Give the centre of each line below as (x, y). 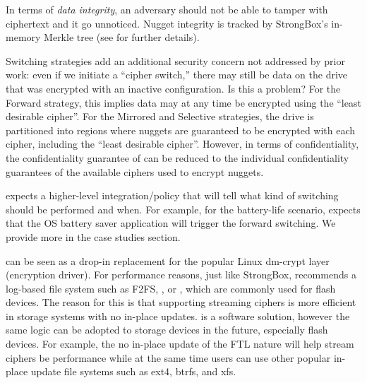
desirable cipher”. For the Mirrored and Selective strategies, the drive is (160, 116)
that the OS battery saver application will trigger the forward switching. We (171, 223)
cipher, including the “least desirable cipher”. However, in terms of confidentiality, (182, 144)
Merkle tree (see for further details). (122, 37)
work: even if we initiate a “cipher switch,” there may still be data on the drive (177, 75)
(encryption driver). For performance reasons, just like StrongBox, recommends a (181, 275)
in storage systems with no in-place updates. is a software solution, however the (178, 316)
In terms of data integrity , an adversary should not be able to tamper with (167, 9)
